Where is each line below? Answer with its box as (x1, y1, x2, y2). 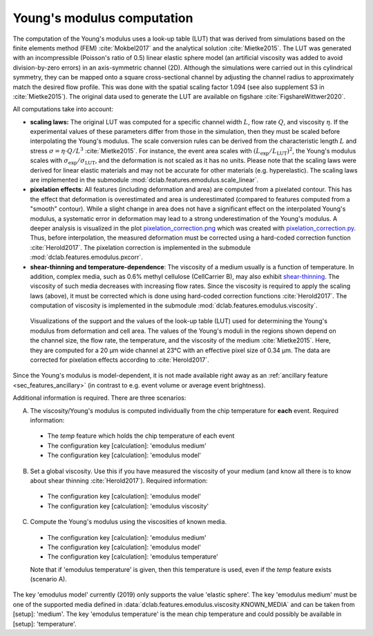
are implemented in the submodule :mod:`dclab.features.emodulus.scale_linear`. (30, 176, 259, 184)
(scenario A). (30, 575, 67, 584)
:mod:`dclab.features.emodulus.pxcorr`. (30, 253, 143, 262)
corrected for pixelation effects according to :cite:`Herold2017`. (30, 356, 210, 364)
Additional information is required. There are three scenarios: (12, 394, 186, 402)
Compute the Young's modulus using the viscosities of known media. (30, 518, 227, 526)
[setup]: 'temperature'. (12, 619, 77, 628)
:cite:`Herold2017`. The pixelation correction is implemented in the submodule (30, 243, 251, 251)
